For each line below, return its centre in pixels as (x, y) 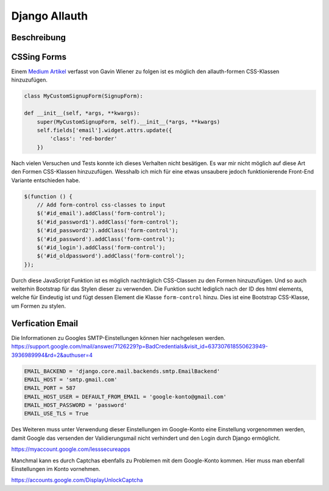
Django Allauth (50, 16)
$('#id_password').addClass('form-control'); (106, 239)
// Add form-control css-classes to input (101, 205)
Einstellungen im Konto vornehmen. (56, 469)
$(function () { (48, 196)
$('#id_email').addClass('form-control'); (101, 214)
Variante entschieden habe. (46, 180)
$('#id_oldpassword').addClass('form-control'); (111, 256)
